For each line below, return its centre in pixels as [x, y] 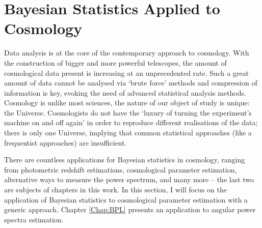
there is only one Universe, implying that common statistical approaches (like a [128, 133]
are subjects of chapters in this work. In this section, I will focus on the [115, 190]
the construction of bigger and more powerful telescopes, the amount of [115, 62]
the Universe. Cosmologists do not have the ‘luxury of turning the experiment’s [128, 112]
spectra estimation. [34, 219]
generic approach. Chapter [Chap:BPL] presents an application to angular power [130, 209]
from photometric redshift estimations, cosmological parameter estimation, [121, 169]
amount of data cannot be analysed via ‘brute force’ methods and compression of [131, 83]
